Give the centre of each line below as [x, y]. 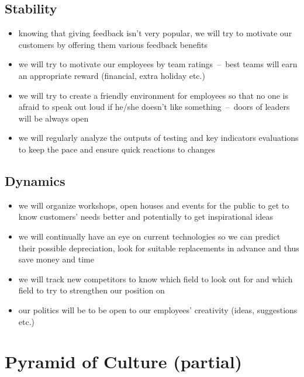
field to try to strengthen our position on [91, 290]
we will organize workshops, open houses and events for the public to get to [154, 205]
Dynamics [35, 180]
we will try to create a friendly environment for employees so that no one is [153, 95]
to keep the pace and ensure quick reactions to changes [117, 149]
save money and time [56, 259]
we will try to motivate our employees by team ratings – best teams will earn [158, 64]
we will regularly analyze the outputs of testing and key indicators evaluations [158, 138]
